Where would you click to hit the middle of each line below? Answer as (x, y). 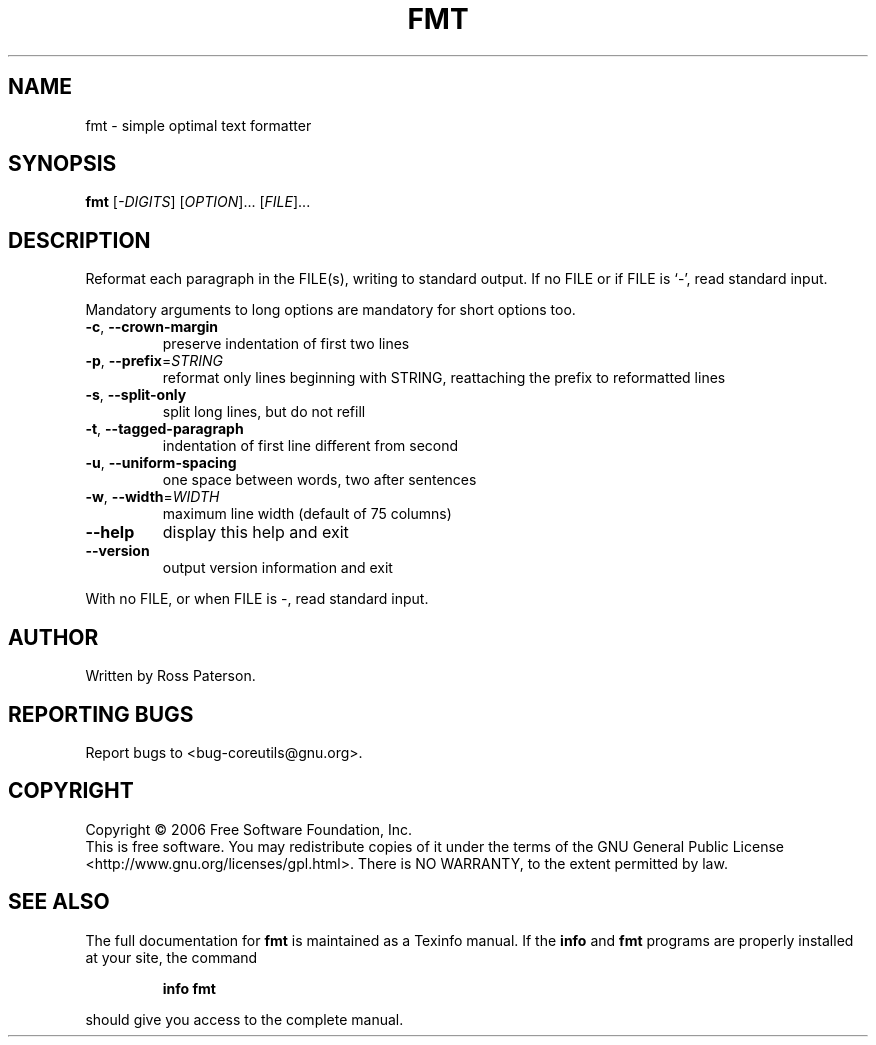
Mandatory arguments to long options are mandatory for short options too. (330, 310)
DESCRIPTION (79, 240)
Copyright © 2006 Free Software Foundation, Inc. (249, 829)
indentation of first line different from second (310, 446)
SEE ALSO (59, 902)
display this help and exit (255, 532)
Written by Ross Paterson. (170, 676)
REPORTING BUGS (101, 714)
